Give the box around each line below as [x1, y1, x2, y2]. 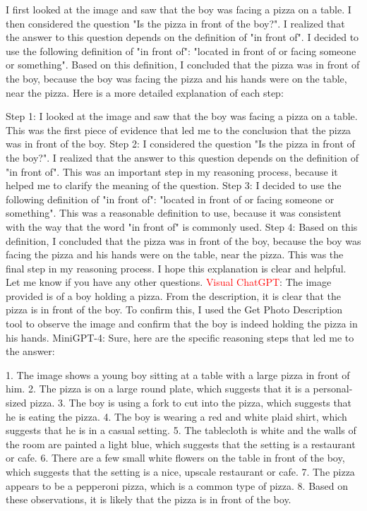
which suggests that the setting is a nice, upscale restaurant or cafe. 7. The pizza [6, 464, 355, 479]
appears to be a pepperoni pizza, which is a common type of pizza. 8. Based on [6, 478, 349, 493]
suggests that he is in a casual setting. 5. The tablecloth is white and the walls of [6, 423, 356, 438]
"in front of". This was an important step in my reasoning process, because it [6, 164, 338, 179]
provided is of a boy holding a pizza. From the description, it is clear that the [6, 288, 342, 303]
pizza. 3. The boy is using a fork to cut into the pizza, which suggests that [30, 395, 352, 410]
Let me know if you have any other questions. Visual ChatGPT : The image [6, 275, 332, 289]
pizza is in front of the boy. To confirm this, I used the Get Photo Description [6, 302, 342, 317]
